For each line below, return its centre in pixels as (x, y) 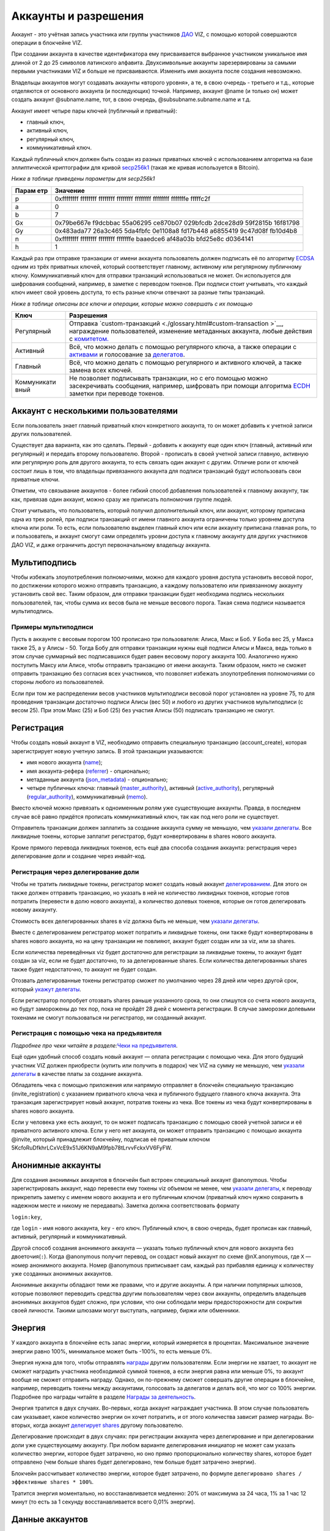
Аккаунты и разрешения (78, 16)
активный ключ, (47, 130)
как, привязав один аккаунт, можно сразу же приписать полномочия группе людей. (122, 499)
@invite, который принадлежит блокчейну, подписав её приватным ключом (111, 1139)
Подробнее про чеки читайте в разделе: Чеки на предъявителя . (95, 1045)
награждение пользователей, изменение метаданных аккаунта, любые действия (191, 331)
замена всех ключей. (101, 371)
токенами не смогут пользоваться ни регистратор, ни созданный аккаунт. (109, 1017)
